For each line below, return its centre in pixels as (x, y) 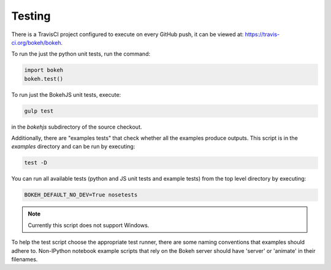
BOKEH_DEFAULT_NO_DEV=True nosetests (81, 195)
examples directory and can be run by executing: (73, 146)
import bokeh (44, 70)
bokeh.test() (44, 79)
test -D (36, 163)
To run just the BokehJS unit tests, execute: (66, 94)
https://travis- (262, 34)
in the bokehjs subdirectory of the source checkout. (77, 127)
